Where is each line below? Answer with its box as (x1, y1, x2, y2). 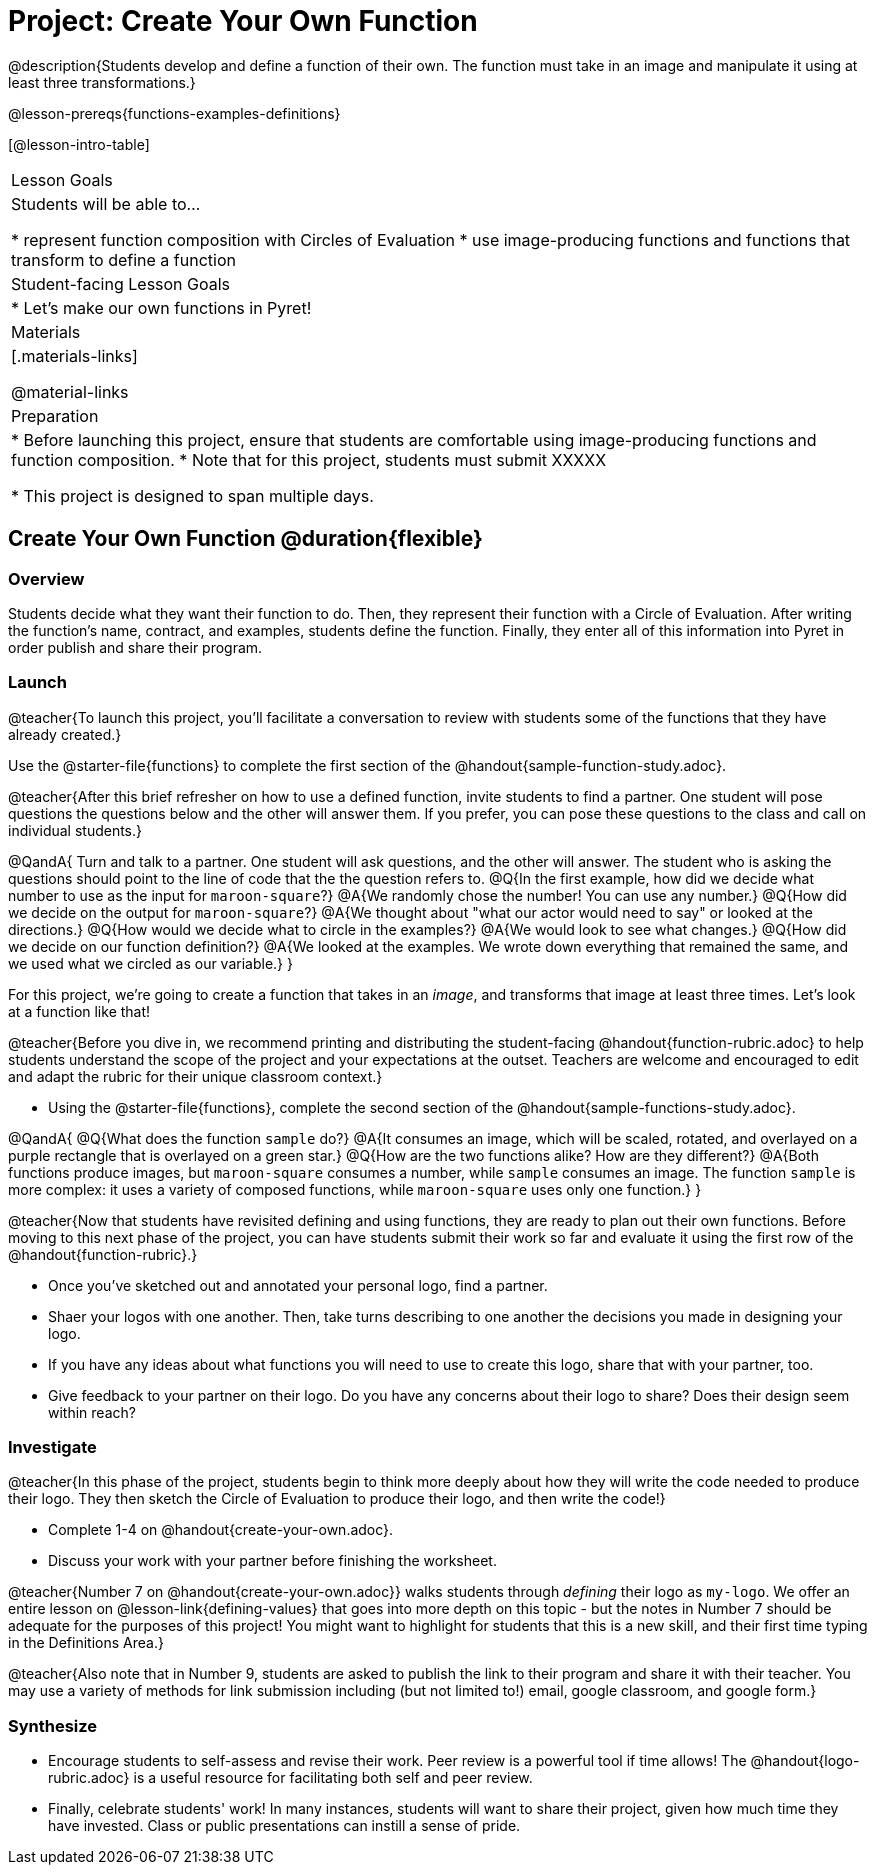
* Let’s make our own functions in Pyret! (11, 297, 312, 318)
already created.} (8, 725, 122, 743)
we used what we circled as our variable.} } (8, 954, 293, 972)
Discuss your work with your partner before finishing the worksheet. (48, 1552, 497, 1570)
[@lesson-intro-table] (8, 135, 150, 153)
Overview (8, 568, 85, 589)
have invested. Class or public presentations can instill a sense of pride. (48, 1817, 521, 1835)
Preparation (11, 405, 99, 426)
